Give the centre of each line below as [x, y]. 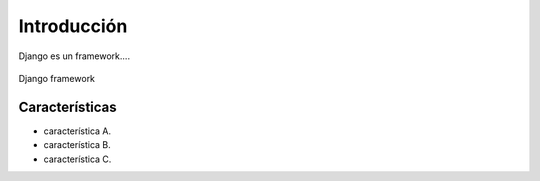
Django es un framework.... [74, 56]
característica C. [77, 159]
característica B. [77, 145]
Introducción [73, 26]
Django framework [56, 78]
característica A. [77, 131]
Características [67, 106]
